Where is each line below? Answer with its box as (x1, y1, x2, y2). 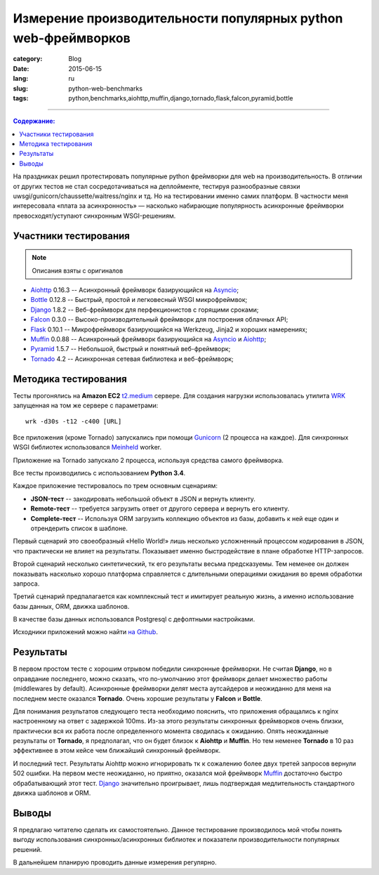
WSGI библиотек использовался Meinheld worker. (13, 443, 162, 452)
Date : (13, 64, 29, 73)
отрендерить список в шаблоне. (30, 524, 128, 532)
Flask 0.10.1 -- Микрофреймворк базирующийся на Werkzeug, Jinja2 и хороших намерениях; (30, 325, 308, 334)
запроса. (13, 579, 40, 588)
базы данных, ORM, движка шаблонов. (13, 602, 130, 610)
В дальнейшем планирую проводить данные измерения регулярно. (13, 858, 217, 867)
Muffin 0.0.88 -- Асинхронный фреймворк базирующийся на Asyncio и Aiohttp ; (30, 334, 267, 343)
